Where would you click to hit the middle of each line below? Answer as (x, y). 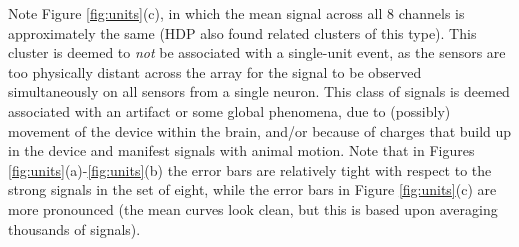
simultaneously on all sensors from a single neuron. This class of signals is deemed (259, 91)
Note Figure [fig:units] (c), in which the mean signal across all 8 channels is (236, 13)
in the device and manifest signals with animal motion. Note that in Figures (241, 150)
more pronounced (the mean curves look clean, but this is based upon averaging (253, 208)
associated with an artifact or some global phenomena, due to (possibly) (229, 110)
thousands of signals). (74, 228)
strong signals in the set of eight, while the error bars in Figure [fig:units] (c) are (252, 189)
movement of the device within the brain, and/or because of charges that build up (260, 130)
